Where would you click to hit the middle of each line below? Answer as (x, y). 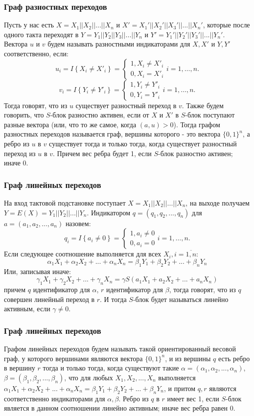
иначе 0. (16, 163)
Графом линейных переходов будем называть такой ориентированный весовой (120, 348)
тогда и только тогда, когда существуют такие (111, 368)
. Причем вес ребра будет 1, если (102, 153)
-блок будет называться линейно (181, 299)
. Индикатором (109, 212)
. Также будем (203, 105)
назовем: (78, 223)
